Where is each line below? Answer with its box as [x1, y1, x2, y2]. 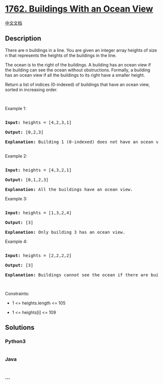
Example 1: [5, 105, 27, 111]
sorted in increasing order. [5, 86, 58, 93]
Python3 [5, 338, 26, 345]
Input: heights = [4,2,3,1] [5, 120, 72, 125]
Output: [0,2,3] [5, 129, 44, 135]
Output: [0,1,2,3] [5, 177, 49, 182]
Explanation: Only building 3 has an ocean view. [5, 229, 126, 235]
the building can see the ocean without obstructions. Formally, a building [5, 67, 150, 73]
